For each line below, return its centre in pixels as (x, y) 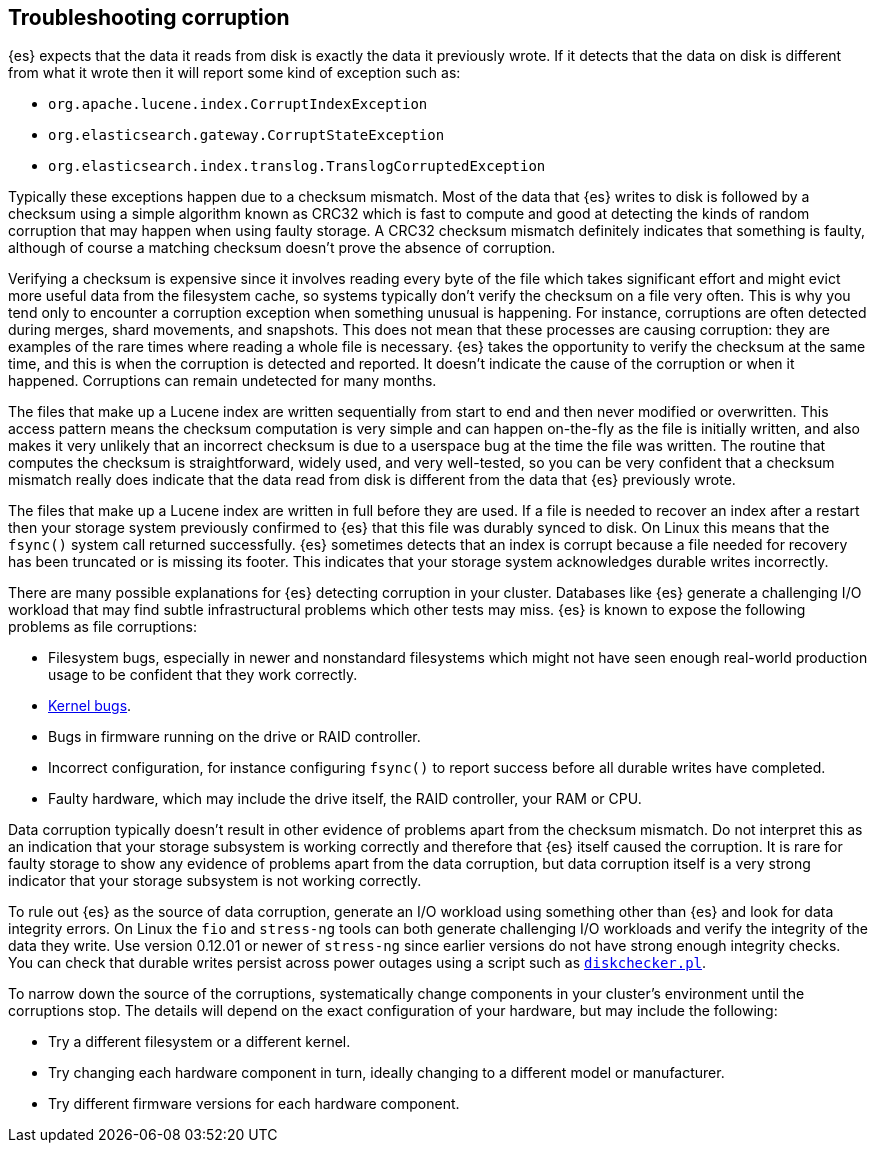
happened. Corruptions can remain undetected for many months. (222, 381)
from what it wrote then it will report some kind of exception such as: (234, 73)
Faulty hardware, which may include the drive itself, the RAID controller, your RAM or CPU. (345, 799)
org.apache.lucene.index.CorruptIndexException (238, 104)
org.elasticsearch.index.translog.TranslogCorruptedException (297, 166)
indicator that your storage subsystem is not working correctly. (215, 881)
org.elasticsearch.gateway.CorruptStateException (246, 135)
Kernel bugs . (90, 706)
